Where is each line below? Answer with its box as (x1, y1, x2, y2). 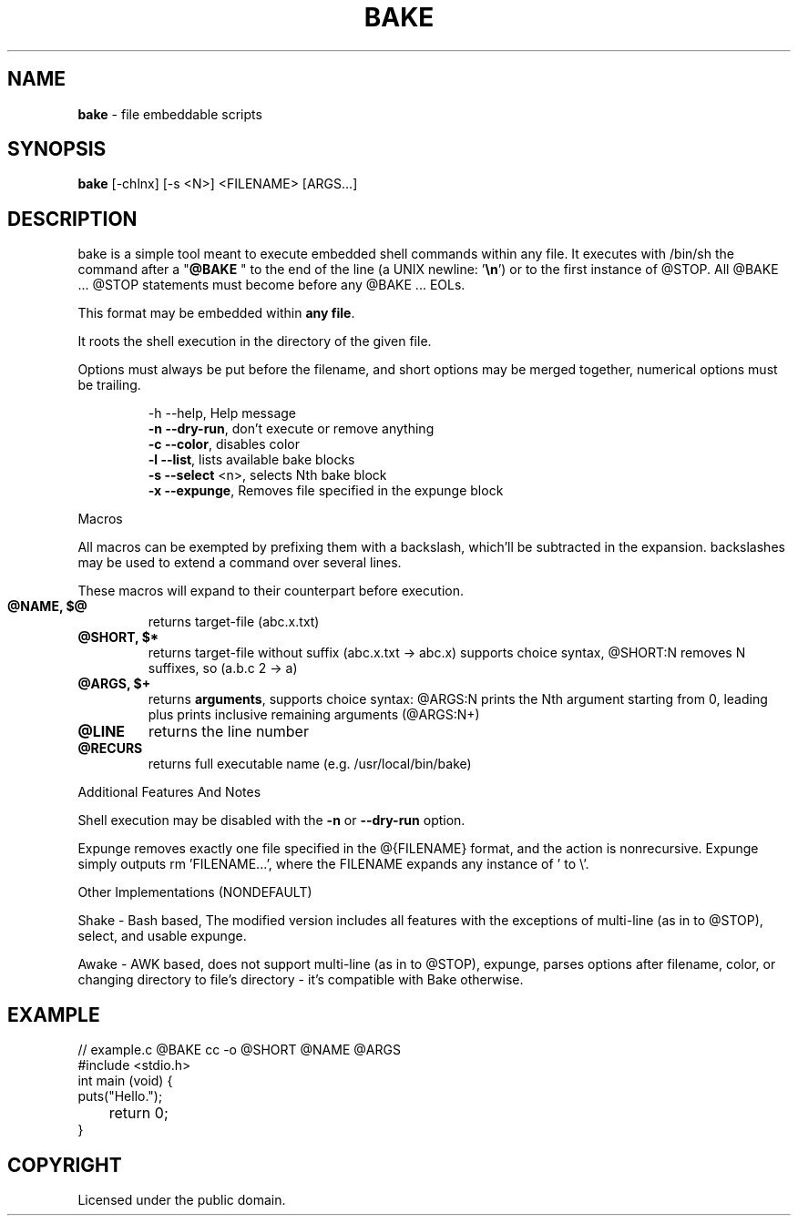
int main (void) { (77, 1073, 173, 1089)
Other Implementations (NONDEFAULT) (77, 884, 312, 901)
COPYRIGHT (7, 1153, 122, 1177)
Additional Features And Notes (77, 784, 261, 800)
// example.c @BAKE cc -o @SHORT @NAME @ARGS (77, 1042, 401, 1058)
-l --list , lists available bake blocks (148, 452, 355, 468)
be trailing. (77, 377, 141, 393)
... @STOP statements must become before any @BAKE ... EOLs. (77, 277, 465, 293)
